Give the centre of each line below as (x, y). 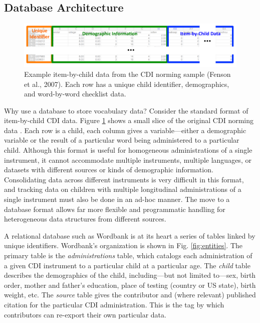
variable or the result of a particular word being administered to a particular (122, 140)
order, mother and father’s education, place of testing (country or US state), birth (130, 285)
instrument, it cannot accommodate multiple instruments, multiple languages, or (128, 159)
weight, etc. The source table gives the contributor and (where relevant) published (130, 295)
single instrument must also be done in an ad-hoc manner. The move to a (117, 199)
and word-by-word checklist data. (75, 94)
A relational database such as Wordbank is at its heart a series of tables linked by (130, 235)
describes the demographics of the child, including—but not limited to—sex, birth (130, 275)
